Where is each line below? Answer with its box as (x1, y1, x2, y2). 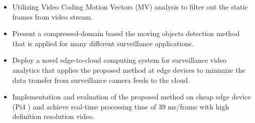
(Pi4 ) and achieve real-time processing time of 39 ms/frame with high (12, 101, 229, 111)
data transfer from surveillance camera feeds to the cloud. (12, 74, 190, 85)
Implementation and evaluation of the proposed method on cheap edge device (12, 91, 251, 102)
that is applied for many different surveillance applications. (12, 38, 194, 48)
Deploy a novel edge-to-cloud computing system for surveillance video (12, 55, 227, 65)
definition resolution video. (12, 111, 94, 121)
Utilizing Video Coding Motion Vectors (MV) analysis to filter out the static (12, 2, 248, 12)
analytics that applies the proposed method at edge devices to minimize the (12, 64, 245, 75)
